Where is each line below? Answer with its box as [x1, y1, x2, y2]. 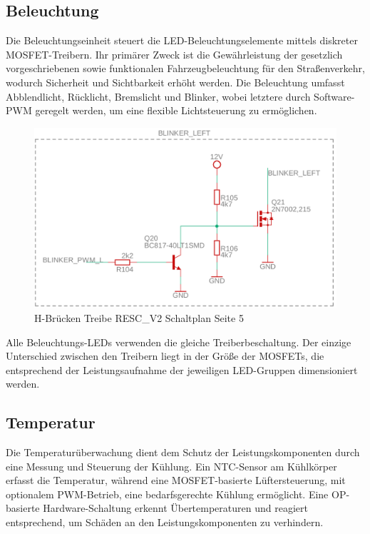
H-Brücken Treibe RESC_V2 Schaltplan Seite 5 [34, 310, 244, 325]
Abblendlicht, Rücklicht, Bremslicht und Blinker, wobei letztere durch [6, 89, 311, 104]
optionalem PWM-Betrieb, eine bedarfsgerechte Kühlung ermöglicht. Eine [6, 486, 329, 501]
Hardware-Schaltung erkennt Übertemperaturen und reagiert [43, 500, 308, 515]
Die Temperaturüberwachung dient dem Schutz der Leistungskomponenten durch [6, 445, 360, 460]
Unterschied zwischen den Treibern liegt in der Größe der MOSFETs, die [6, 348, 324, 363]
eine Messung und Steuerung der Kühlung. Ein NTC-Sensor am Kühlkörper [6, 458, 337, 473]
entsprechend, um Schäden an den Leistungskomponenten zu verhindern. [6, 515, 324, 530]
